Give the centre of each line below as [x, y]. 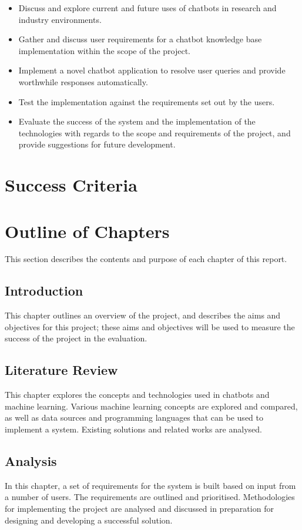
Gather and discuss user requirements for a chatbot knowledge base [140, 39]
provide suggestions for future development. [97, 144]
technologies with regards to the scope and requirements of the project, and [155, 132]
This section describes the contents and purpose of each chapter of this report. [146, 259]
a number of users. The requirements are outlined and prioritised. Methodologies [150, 497]
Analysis [31, 460]
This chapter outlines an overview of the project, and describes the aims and [143, 315]
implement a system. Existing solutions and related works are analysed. [133, 429]
